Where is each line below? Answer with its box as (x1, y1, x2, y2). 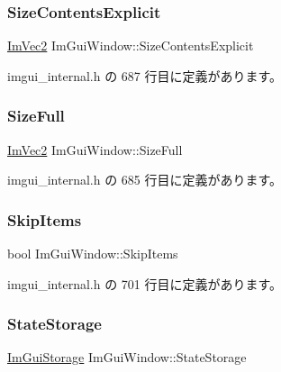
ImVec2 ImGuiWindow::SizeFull (7, 140, 183, 159)
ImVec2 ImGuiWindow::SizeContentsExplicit (7, 36, 254, 55)
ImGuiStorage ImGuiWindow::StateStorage (7, 348, 247, 367)
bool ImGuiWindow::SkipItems (7, 244, 178, 263)
